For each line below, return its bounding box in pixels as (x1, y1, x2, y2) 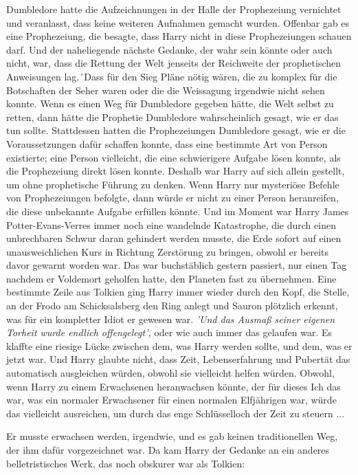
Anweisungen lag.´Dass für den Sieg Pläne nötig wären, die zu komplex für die (6, 69, 337, 83)
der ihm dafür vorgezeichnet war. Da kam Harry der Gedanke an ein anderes (6, 443, 330, 456)
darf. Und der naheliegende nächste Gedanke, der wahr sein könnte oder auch (6, 42, 333, 56)
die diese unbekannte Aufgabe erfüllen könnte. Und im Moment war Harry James (6, 203, 349, 218)
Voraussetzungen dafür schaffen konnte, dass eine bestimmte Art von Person (6, 136, 328, 151)
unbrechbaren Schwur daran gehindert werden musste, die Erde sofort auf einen (6, 231, 342, 245)
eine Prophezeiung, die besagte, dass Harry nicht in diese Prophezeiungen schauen (6, 29, 352, 43)
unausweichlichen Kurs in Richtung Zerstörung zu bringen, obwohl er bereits (6, 244, 328, 258)
